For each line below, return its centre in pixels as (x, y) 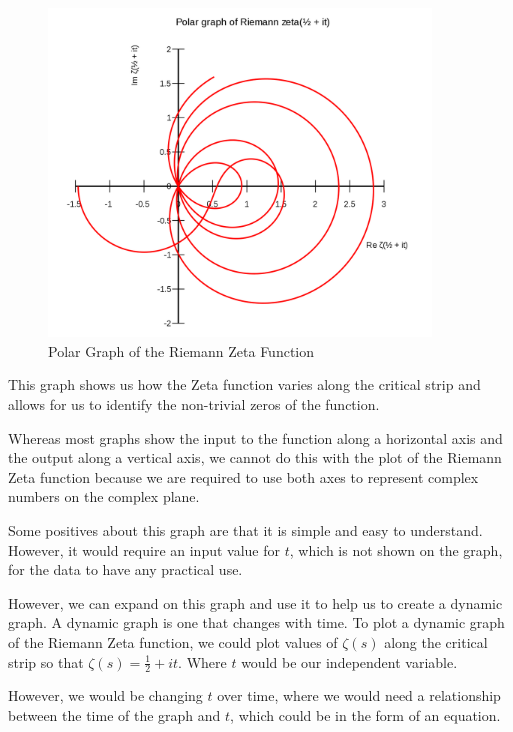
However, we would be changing (105, 695)
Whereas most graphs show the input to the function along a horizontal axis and (255, 437)
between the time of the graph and (114, 714)
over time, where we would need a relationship (359, 695)
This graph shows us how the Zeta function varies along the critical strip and (244, 384)
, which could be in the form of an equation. (365, 714)
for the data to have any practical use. (125, 569)
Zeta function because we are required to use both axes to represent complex (243, 476)
